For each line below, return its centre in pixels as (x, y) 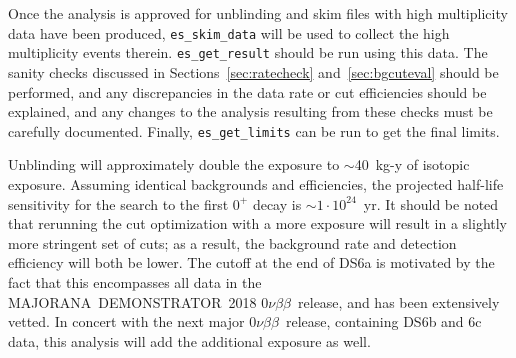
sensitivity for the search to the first (118, 203)
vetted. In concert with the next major (126, 321)
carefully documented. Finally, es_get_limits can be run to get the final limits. (254, 130)
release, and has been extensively (399, 301)
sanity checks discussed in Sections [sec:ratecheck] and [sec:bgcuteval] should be (253, 71)
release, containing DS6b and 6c (383, 321)
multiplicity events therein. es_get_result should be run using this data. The (248, 52)
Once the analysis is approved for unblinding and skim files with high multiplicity (258, 13)
